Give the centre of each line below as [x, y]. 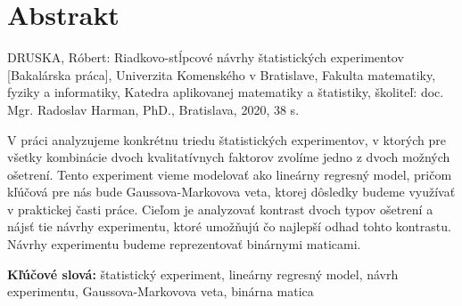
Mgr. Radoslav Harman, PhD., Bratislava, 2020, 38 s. [153, 109]
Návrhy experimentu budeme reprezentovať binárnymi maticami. [184, 244]
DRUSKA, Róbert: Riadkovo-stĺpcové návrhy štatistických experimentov [206, 57]
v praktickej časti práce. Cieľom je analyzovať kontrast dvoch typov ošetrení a [220, 209]
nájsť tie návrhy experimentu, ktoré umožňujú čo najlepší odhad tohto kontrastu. [229, 226]
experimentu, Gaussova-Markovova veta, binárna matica [161, 291]
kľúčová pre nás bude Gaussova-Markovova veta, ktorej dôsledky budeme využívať [231, 192]
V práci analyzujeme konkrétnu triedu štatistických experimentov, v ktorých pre [227, 139]
